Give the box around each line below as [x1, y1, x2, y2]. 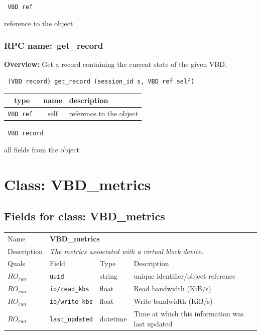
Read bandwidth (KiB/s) [134, 283, 211, 294]
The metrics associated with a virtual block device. [49, 245, 204, 256]
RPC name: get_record [4, 39, 103, 52]
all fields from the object [4, 144, 79, 154]
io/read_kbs [49, 286, 89, 293]
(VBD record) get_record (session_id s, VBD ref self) [8, 78, 195, 86]
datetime [99, 313, 127, 323]
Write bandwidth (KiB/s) [134, 296, 213, 306]
